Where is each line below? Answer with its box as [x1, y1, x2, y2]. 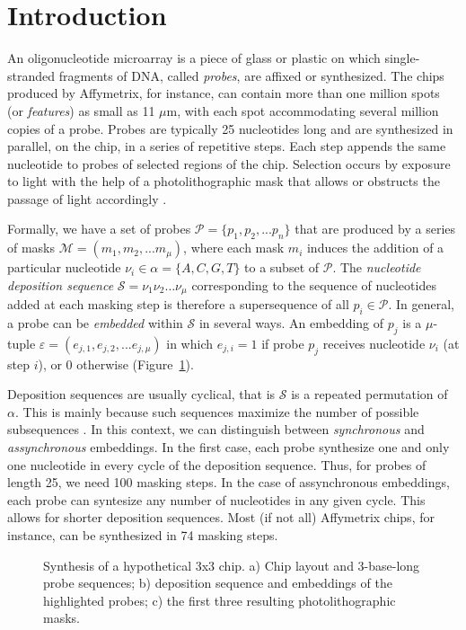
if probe [261, 333, 304, 352]
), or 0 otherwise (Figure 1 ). [38, 354, 194, 373]
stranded [7, 66, 56, 84]
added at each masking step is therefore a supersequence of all [7, 295, 349, 314]
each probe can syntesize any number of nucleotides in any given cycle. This [7, 490, 426, 509]
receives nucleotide [322, 333, 426, 352]
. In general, [388, 295, 455, 314]
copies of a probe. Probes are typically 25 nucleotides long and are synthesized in [7, 119, 453, 138]
